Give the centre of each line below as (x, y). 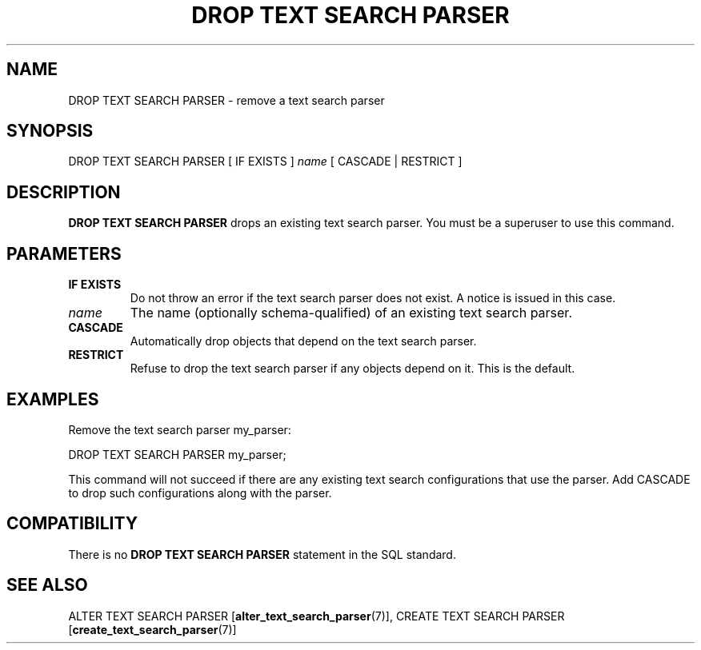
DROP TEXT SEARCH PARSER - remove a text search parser (226, 100)
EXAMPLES (53, 399)
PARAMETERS (64, 253)
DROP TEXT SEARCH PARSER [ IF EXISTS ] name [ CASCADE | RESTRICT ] (265, 162)
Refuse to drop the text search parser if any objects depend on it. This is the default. (353, 369)
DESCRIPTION (64, 192)
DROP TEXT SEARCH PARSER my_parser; (177, 454)
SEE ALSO (47, 585)
